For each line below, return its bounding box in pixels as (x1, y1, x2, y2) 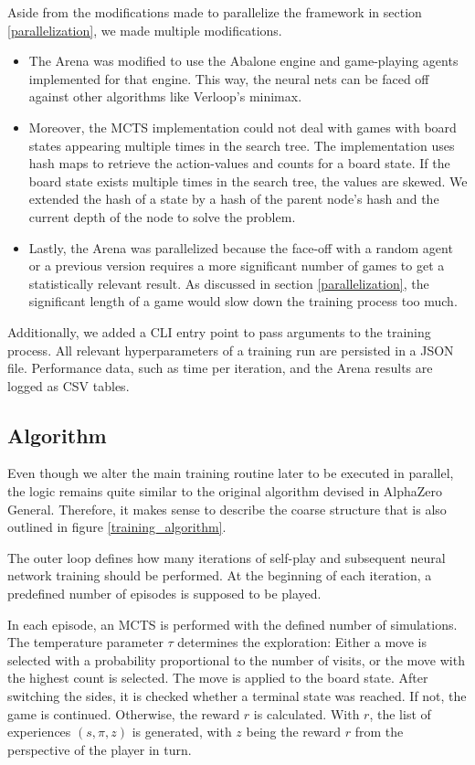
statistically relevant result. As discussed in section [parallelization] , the (28, 273, 429, 292)
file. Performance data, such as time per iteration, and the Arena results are (7, 358, 433, 377)
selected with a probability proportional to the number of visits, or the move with (7, 650, 465, 669)
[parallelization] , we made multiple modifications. (7, 20, 282, 39)
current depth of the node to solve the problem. (28, 207, 296, 226)
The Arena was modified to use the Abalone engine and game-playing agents (28, 51, 459, 70)
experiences (7, 722, 71, 741)
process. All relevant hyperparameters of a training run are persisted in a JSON (7, 340, 454, 359)
